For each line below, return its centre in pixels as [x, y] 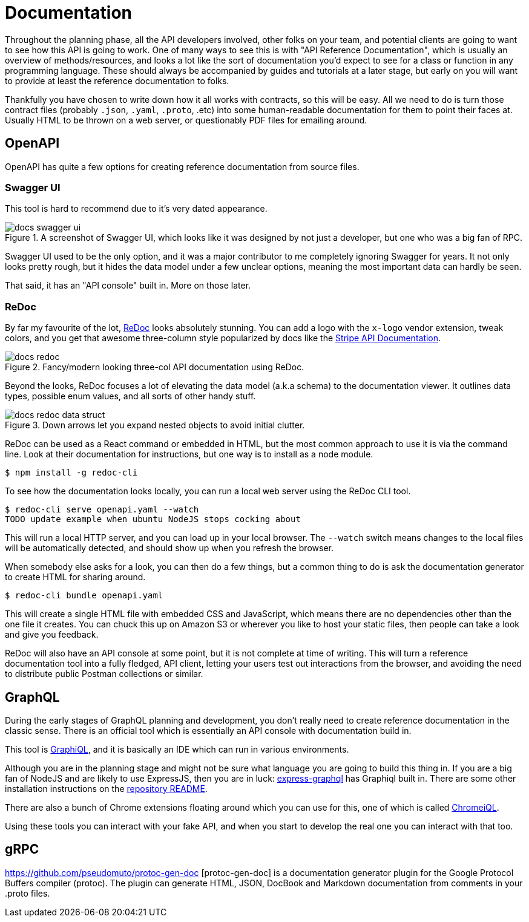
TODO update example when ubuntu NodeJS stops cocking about [153, 519]
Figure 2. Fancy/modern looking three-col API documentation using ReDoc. [155, 367]
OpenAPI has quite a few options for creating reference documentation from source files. [182, 166]
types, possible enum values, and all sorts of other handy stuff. [130, 396]
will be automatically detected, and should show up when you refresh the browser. [169, 548]
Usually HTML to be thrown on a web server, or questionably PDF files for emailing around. [186, 120]
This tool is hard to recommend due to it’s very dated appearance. [136, 209]
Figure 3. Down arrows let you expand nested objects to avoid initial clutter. [155, 425]
